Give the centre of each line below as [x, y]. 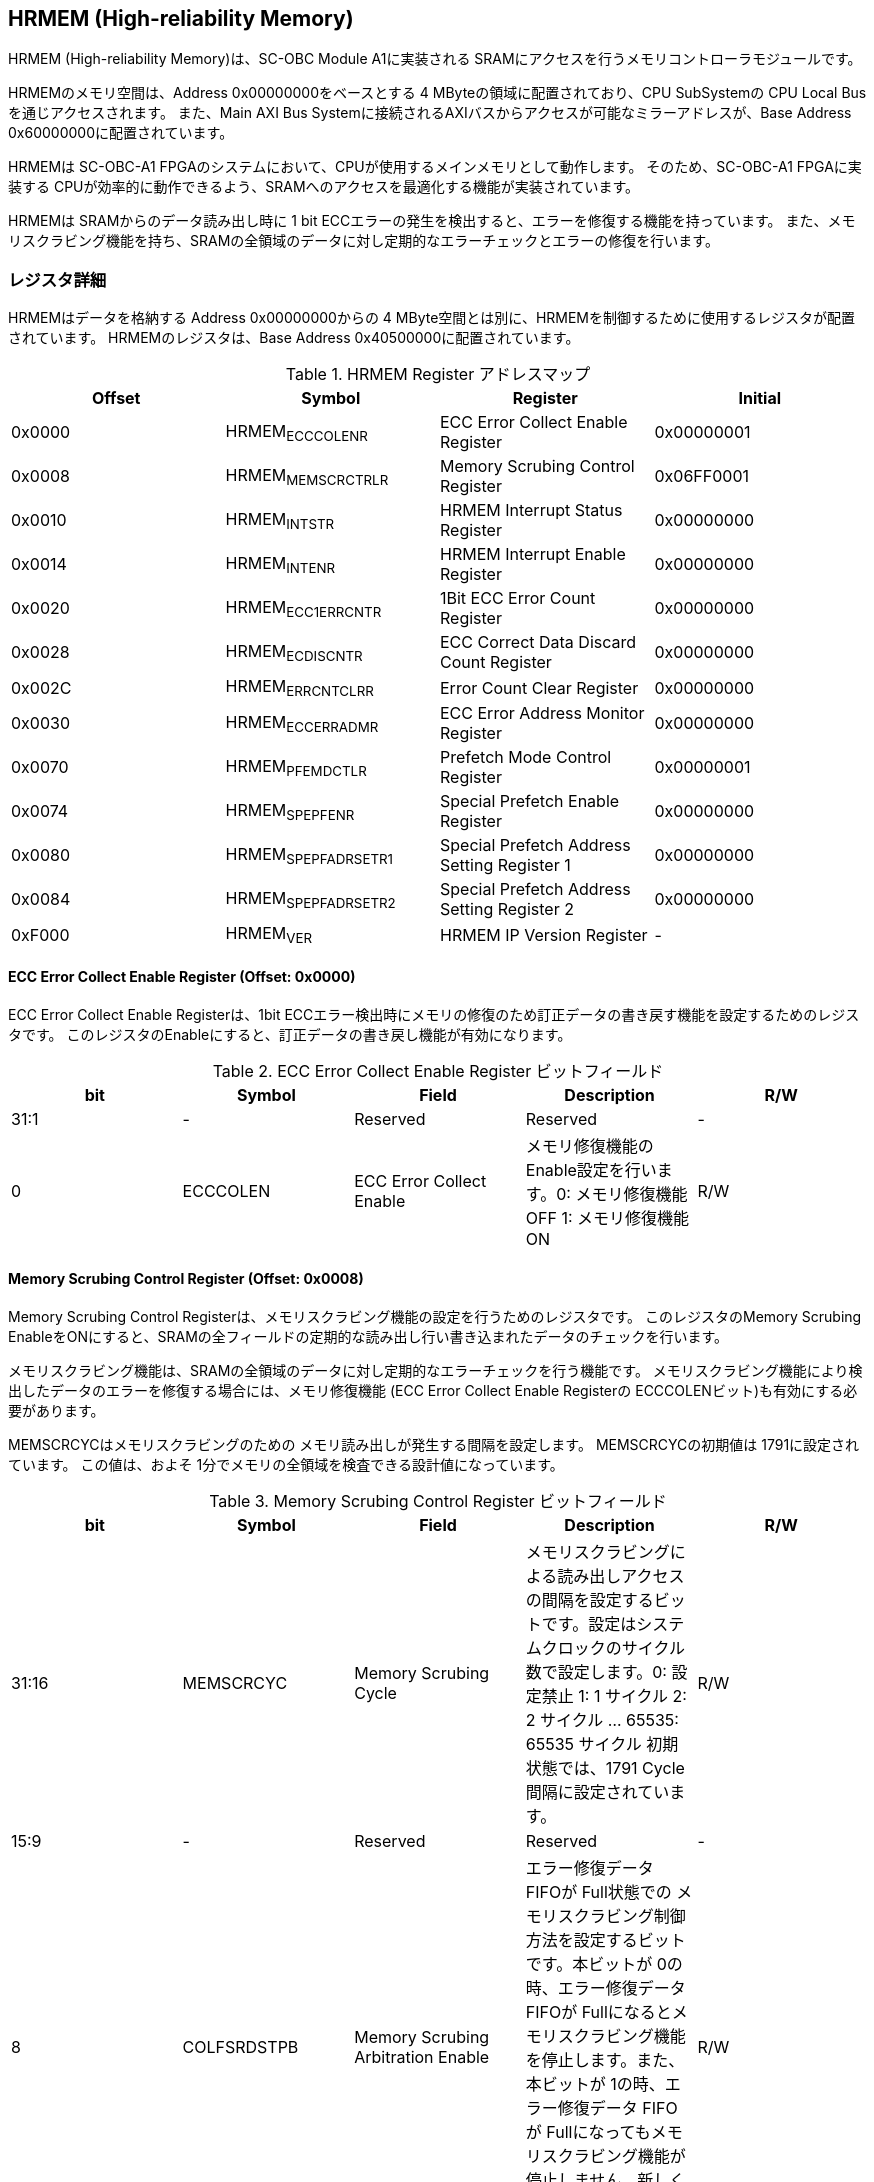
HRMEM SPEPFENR [290, 811]
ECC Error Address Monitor [542, 713]
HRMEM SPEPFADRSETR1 [309, 855]
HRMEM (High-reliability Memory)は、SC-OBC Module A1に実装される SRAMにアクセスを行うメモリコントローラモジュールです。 [435, 59]
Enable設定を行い [591, 1169]
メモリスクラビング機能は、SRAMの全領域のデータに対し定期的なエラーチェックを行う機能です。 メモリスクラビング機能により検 [435, 1370]
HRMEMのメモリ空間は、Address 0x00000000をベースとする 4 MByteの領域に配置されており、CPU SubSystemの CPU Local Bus [437, 93]
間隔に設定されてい [597, 1791]
